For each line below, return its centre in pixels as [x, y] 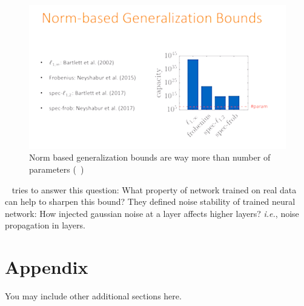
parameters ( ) [57, 169]
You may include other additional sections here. [93, 296]
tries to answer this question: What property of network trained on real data [154, 189]
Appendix [47, 267]
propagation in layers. [45, 225]
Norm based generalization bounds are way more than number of [150, 157]
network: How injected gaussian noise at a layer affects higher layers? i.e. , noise [152, 213]
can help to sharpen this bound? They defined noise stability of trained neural [150, 201]
